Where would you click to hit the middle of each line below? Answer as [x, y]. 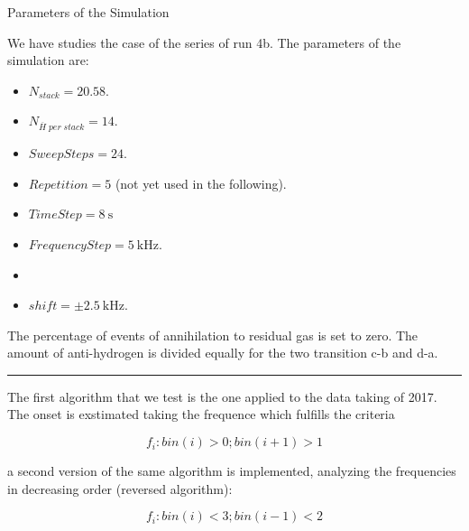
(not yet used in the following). [201, 183]
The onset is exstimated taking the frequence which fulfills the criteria [201, 414]
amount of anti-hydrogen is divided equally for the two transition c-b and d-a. [223, 353]
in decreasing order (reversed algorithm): [120, 488]
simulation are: [48, 60]
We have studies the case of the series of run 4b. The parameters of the [204, 42]
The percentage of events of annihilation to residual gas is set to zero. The [213, 335]
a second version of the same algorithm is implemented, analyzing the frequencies [232, 471]
